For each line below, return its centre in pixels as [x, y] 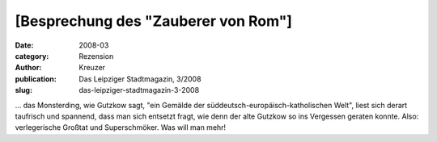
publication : [36, 79]
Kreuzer [92, 68]
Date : [24, 45]
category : [32, 56]
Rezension [96, 56]
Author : [28, 68]
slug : [23, 90]
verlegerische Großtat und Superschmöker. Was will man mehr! [121, 127]
